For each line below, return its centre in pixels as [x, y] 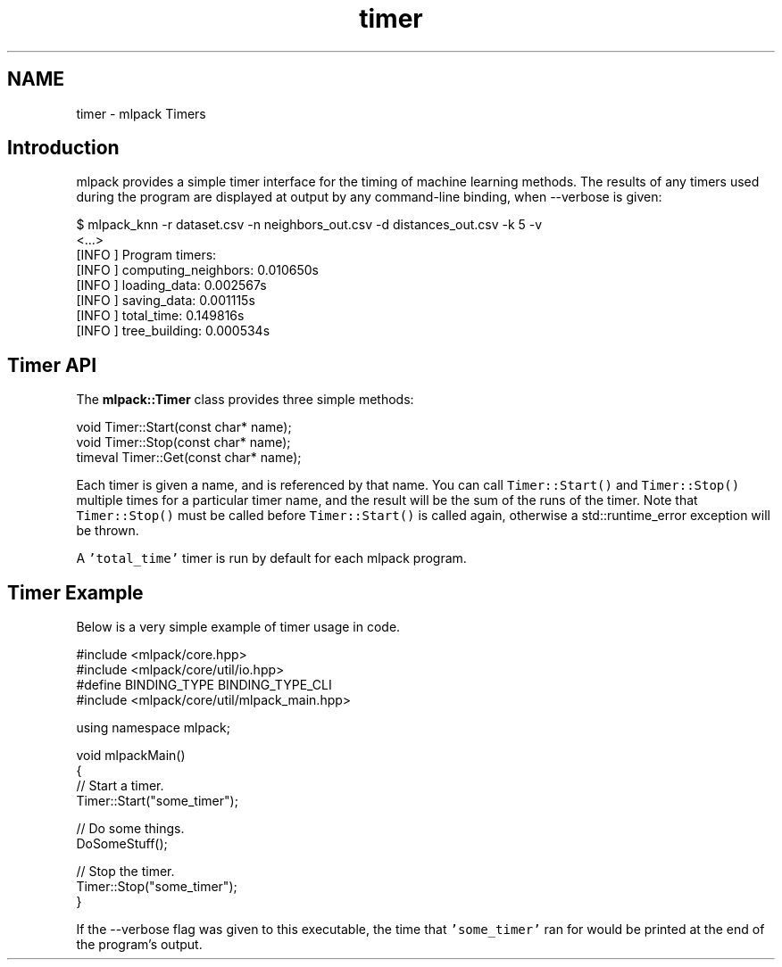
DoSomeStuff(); [122, 844]
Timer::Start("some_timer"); [157, 801]
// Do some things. [130, 829]
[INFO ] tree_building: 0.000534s [173, 331]
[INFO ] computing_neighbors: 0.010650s [197, 270]
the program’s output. [139, 945]
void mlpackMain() [131, 756]
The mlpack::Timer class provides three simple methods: [245, 400]
